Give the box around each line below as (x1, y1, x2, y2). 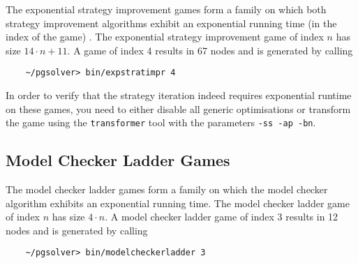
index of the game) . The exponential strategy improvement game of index (6, 29, 324, 44)
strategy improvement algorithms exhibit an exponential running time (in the (6, 15, 337, 30)
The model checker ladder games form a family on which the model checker (6, 182, 328, 197)
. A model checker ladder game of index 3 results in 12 (105, 209, 338, 224)
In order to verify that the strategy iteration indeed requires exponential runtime (6, 88, 352, 103)
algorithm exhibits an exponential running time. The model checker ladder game (6, 195, 350, 210)
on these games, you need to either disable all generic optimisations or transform (6, 101, 351, 116)
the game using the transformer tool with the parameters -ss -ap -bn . (6, 115, 316, 130)
